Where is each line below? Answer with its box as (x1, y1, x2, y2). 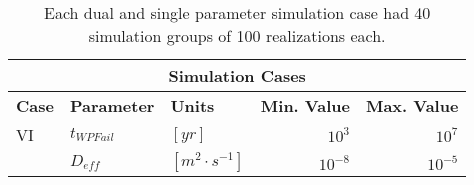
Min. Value (260, 94, 350, 117)
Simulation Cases (168, 64, 306, 87)
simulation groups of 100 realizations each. (88, 24, 386, 47)
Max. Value (365, 94, 459, 117)
